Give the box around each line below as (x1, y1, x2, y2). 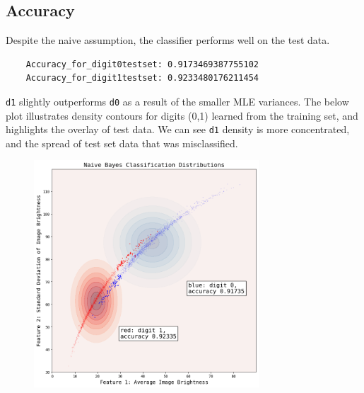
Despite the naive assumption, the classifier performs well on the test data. (6, 33, 330, 47)
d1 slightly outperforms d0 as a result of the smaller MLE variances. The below (6, 93, 349, 108)
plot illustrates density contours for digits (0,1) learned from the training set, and (6, 108, 358, 123)
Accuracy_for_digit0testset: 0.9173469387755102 (25, 59, 259, 69)
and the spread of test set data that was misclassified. (6, 135, 238, 150)
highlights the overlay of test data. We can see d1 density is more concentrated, (6, 122, 350, 137)
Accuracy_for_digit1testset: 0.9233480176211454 (25, 73, 259, 84)
